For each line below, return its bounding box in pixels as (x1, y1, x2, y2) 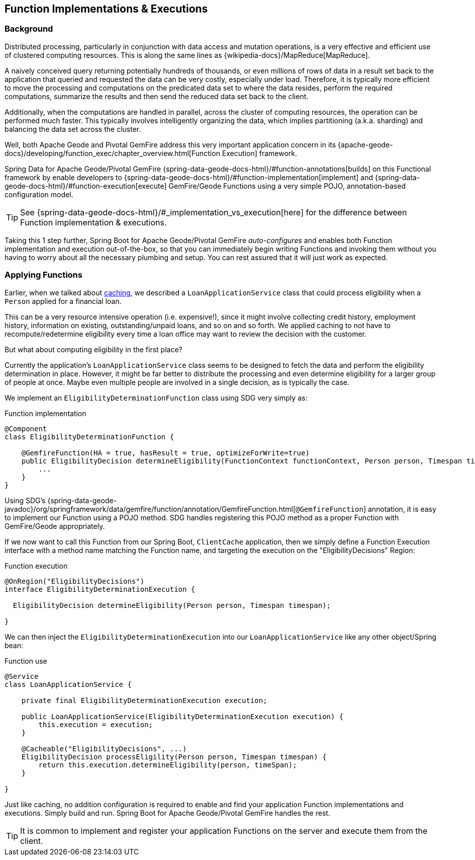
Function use (5, 656, 47, 665)
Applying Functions (5, 270, 82, 280)
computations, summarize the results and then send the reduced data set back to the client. (5, 92, 309, 101)
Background (5, 24, 53, 34)
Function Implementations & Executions (5, 3, 208, 15)
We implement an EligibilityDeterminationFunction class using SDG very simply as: (5, 393, 308, 402)
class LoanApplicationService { (5, 680, 132, 688)
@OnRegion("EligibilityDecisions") (5, 577, 145, 585)
